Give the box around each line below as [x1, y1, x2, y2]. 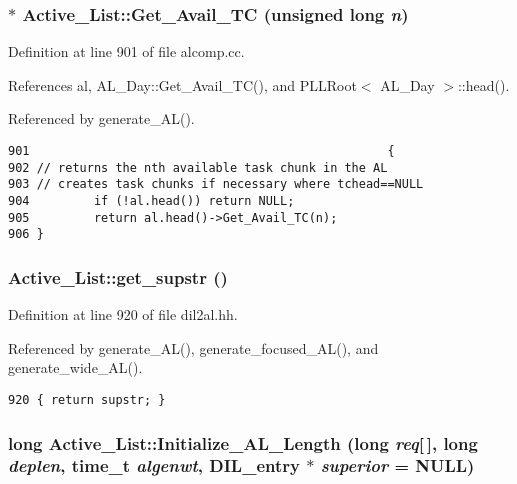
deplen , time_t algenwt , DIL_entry [8, 453, 300, 478]
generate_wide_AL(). [8, 357, 143, 378]
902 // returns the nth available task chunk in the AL [8, 160, 388, 175]
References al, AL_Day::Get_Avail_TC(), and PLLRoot [8, 74, 357, 95]
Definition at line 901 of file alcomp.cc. [8, 41, 245, 62]
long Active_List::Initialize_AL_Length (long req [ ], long [8, 430, 478, 455]
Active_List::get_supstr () [8, 264, 228, 289]
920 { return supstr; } [8, 392, 166, 407]
